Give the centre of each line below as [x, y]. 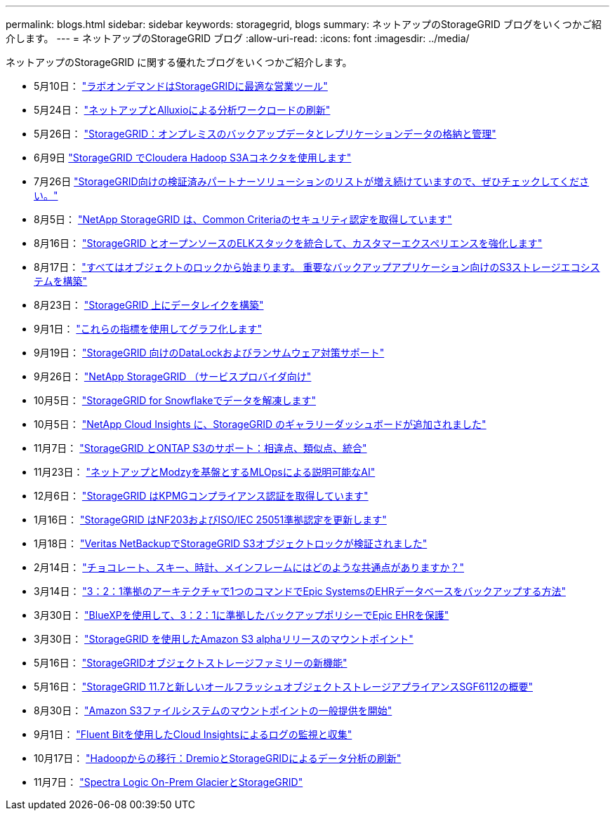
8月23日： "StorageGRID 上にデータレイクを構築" [149, 305]
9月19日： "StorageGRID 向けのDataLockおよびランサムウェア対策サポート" [209, 353]
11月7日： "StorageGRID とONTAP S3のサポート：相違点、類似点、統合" [200, 448]
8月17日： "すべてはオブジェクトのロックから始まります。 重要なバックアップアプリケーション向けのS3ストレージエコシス [317, 267]
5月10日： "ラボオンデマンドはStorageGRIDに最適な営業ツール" [181, 86]
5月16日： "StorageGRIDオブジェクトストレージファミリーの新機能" [191, 663]
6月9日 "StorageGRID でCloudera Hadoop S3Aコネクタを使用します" [193, 158]
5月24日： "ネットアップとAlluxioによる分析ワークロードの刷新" [182, 110]
